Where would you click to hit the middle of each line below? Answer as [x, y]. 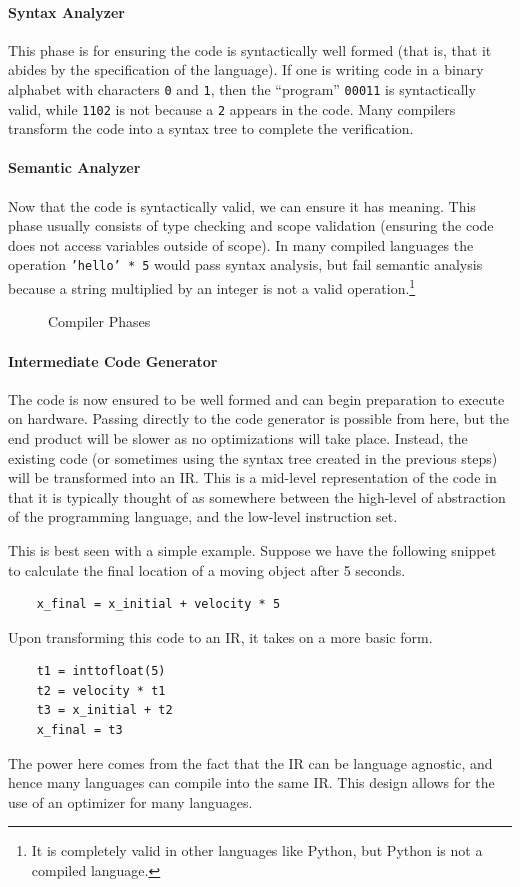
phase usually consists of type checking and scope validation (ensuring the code [251, 225]
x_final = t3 [79, 730]
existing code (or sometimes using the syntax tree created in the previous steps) [253, 457]
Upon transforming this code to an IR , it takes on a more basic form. [220, 636]
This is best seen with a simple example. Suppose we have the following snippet [252, 549]
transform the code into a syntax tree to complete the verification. [211, 128]
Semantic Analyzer [74, 167]
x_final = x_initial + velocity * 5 [158, 604]
